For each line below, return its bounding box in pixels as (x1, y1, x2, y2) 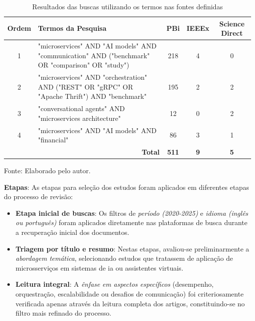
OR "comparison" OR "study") (38, 60, 129, 70)
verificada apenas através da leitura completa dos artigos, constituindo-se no (15, 298, 245, 308)
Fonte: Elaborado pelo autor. (4, 165, 91, 176)
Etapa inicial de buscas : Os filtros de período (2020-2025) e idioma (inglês (15, 207, 248, 218)
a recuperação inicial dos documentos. (15, 227, 129, 237)
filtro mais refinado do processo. (15, 308, 111, 318)
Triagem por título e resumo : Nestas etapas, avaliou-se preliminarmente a (15, 243, 250, 253)
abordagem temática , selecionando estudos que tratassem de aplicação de (15, 253, 233, 263)
